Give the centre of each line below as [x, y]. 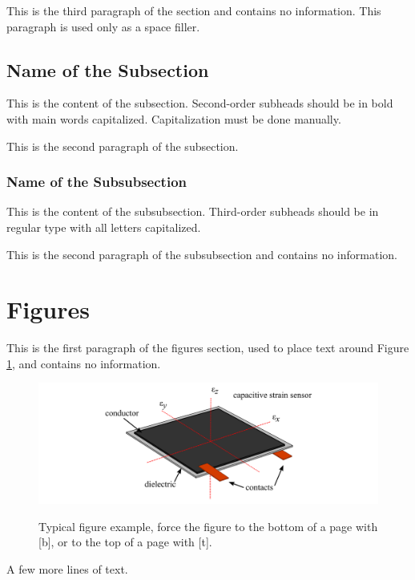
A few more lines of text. [67, 568]
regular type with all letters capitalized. [104, 227]
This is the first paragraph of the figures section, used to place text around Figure [208, 348]
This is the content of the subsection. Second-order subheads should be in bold [200, 103]
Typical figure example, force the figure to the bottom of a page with [208, 526]
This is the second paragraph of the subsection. [123, 146]
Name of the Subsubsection [97, 182]
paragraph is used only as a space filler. [103, 26]
